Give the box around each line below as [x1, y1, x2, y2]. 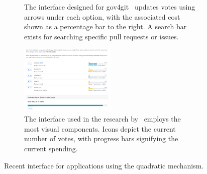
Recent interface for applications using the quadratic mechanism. [4, 160, 204, 170]
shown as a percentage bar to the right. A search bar [24, 21, 187, 32]
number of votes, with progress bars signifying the [24, 133, 178, 144]
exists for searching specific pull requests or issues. [24, 31, 179, 41]
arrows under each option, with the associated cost [24, 11, 180, 22]
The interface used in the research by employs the [24, 113, 181, 124]
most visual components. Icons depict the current [24, 123, 176, 134]
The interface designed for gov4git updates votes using [24, 2, 195, 12]
